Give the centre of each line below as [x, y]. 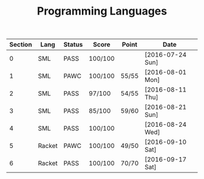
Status [73, 45]
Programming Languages [102, 11]
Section [21, 45]
